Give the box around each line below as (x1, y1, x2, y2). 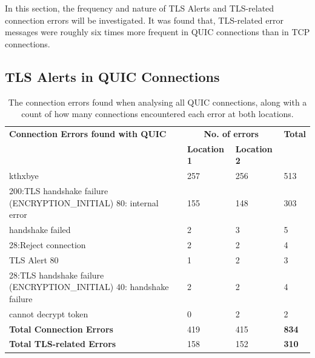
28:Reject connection (9, 238, 86, 251)
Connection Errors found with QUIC (9, 127, 167, 140)
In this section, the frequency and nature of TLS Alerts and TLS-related (5, 2, 274, 14)
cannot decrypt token (9, 307, 88, 320)
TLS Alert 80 (9, 253, 59, 266)
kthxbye (9, 169, 39, 182)
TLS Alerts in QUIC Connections (5, 67, 220, 86)
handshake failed (9, 223, 71, 236)
